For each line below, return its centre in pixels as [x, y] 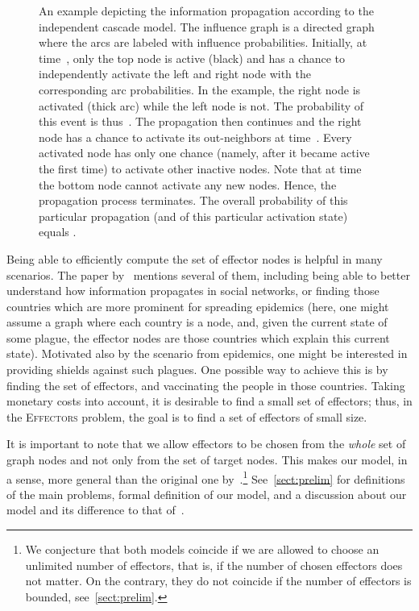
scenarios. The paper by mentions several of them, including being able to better [208, 274]
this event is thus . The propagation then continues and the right [200, 121]
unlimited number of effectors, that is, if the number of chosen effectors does [214, 565]
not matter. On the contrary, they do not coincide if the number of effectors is [218, 581]
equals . [58, 232]
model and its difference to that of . [95, 510]
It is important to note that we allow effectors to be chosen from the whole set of [206, 444]
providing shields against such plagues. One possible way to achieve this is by [197, 370]
